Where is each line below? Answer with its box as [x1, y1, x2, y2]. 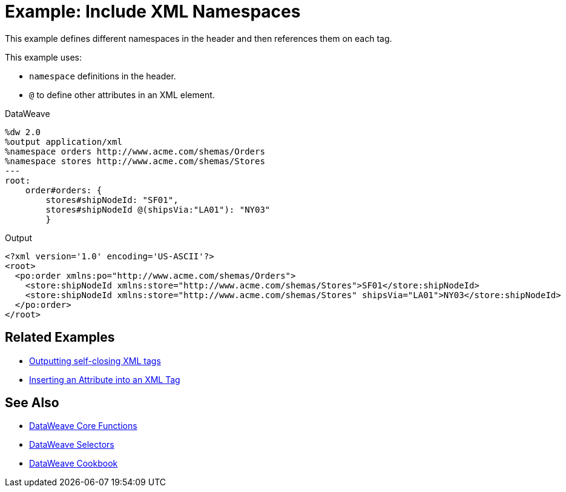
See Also [5, 395, 59, 411]
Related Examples [5, 330, 115, 345]
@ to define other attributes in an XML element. [29, 89, 215, 100]
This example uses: [5, 52, 82, 62]
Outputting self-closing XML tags [29, 355, 161, 366]
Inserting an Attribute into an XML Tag [29, 374, 180, 385]
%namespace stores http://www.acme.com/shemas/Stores [5, 156, 265, 166]
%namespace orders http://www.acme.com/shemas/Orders [5, 146, 265, 156]
